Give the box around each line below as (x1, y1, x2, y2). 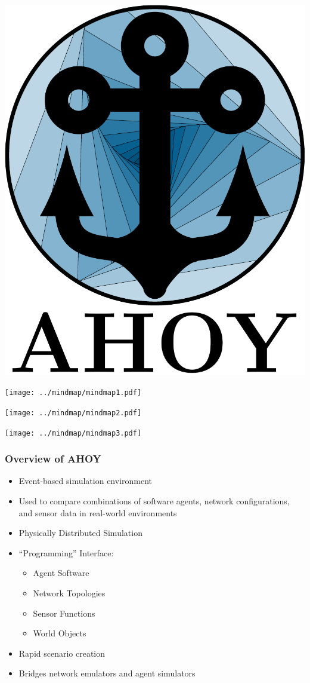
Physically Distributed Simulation (18, 526, 142, 539)
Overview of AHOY (5, 451, 101, 466)
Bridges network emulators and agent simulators (18, 667, 196, 679)
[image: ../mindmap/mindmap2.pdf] (5, 408, 142, 417)
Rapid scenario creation (18, 647, 106, 659)
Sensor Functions (33, 607, 95, 619)
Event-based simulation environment (18, 474, 153, 487)
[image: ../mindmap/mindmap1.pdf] (5, 388, 142, 397)
